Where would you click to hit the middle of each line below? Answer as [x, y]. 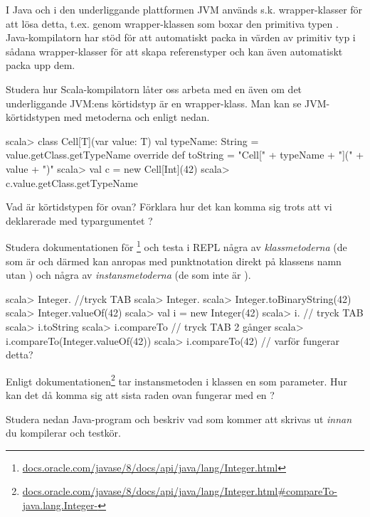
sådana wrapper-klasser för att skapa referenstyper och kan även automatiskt [174, 51]
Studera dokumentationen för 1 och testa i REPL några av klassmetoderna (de [176, 246]
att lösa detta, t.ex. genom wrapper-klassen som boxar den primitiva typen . [172, 23]
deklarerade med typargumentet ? [79, 220]
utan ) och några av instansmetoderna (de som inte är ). [128, 275]
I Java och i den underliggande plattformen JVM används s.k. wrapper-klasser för [184, 9]
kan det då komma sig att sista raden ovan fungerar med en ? [140, 394]
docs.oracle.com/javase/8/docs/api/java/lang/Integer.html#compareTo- [180, 491]
